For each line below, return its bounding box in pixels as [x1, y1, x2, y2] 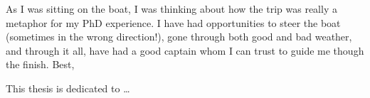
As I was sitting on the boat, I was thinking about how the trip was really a [6, 1, 337, 16]
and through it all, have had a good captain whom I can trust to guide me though [6, 43, 364, 58]
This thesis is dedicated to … [6, 80, 130, 95]
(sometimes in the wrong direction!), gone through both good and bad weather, [6, 29, 352, 44]
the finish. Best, [6, 57, 75, 72]
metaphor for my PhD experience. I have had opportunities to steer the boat [6, 15, 341, 30]
